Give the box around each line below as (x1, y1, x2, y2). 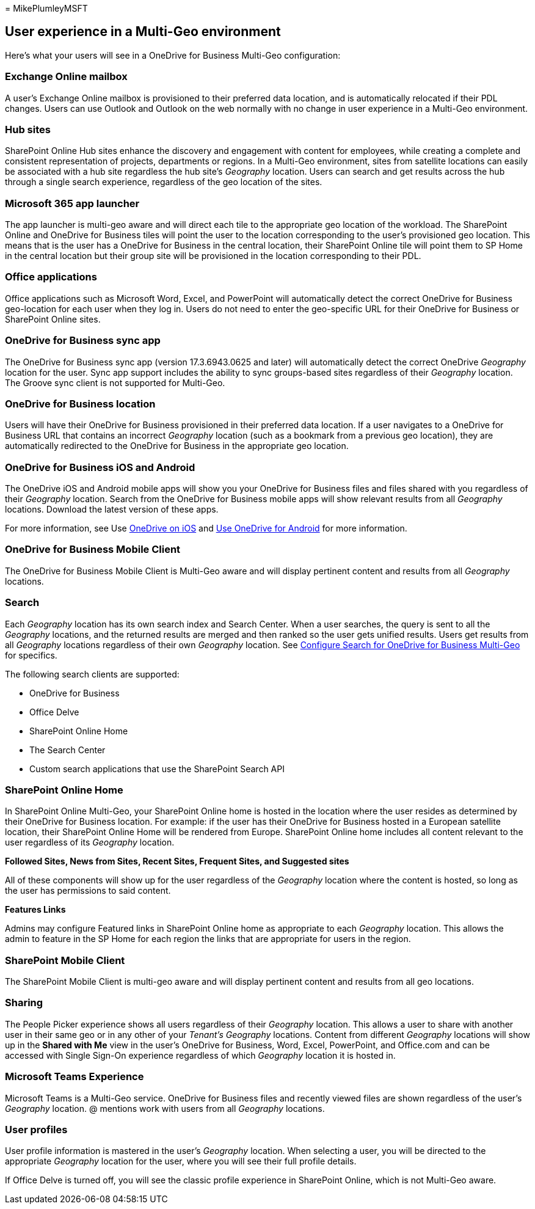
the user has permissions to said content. (5, 885, 171, 896)
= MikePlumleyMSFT (5, 3, 88, 13)
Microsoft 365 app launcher (5, 197, 140, 210)
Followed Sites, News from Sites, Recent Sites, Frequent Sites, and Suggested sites (5, 856, 349, 867)
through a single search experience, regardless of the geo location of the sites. (5, 177, 322, 188)
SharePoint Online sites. (5, 313, 101, 324)
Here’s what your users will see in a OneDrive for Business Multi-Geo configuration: (5, 49, 341, 60)
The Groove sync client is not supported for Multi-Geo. (5, 377, 225, 388)
